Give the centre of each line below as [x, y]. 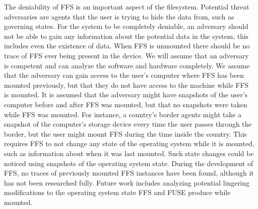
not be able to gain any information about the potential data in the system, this [126, 36]
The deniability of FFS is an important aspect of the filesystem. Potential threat [127, 6]
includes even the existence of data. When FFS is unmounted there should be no [127, 46]
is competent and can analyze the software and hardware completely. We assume [127, 65]
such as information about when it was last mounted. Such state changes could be [129, 153]
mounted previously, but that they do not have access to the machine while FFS [126, 85]
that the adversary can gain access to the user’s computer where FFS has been [124, 75]
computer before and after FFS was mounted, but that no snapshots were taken [126, 104]
